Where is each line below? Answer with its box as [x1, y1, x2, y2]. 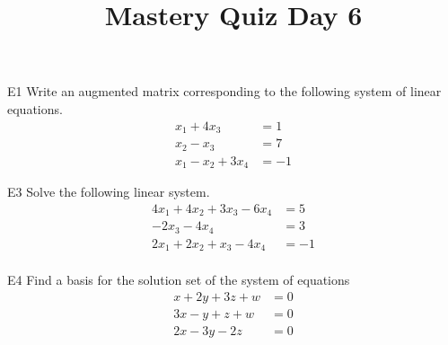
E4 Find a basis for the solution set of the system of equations [7, 270, 350, 289]
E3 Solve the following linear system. [7, 182, 210, 201]
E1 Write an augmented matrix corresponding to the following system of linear [7, 82, 442, 101]
